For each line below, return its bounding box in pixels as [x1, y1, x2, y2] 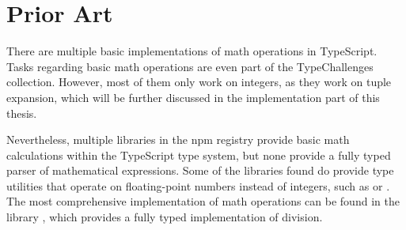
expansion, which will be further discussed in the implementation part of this [6, 89, 380, 105]
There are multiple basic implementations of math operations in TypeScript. [6, 43, 378, 59]
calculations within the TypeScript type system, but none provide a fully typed [6, 146, 391, 163]
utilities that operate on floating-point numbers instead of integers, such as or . [6, 177, 390, 194]
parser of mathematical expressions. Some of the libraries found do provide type [6, 162, 394, 179]
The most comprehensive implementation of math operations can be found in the [6, 193, 400, 209]
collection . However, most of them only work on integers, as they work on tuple [6, 74, 392, 90]
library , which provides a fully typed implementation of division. [6, 209, 323, 225]
